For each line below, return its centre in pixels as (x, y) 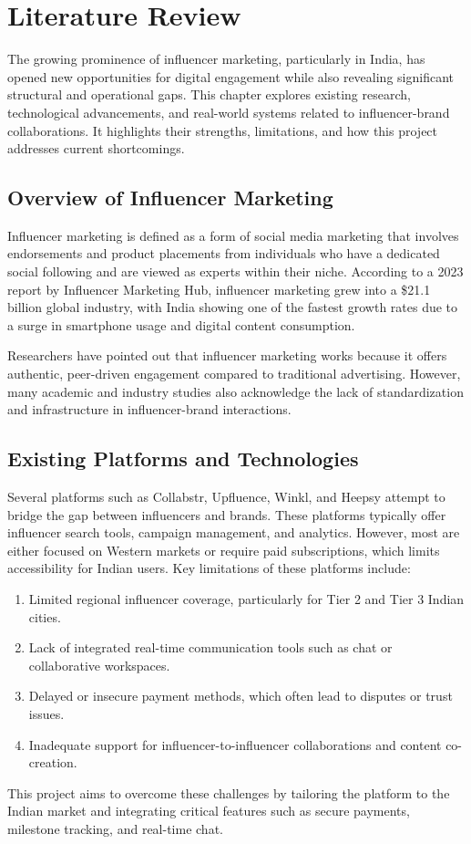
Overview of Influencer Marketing (170, 198)
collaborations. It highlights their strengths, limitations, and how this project (223, 130)
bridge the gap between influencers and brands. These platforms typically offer (227, 514)
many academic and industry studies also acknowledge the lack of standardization (235, 391)
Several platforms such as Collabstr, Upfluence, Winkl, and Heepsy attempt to (226, 497)
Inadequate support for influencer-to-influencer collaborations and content (235, 744)
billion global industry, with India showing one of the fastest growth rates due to (233, 307)
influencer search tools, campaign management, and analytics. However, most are (234, 532)
